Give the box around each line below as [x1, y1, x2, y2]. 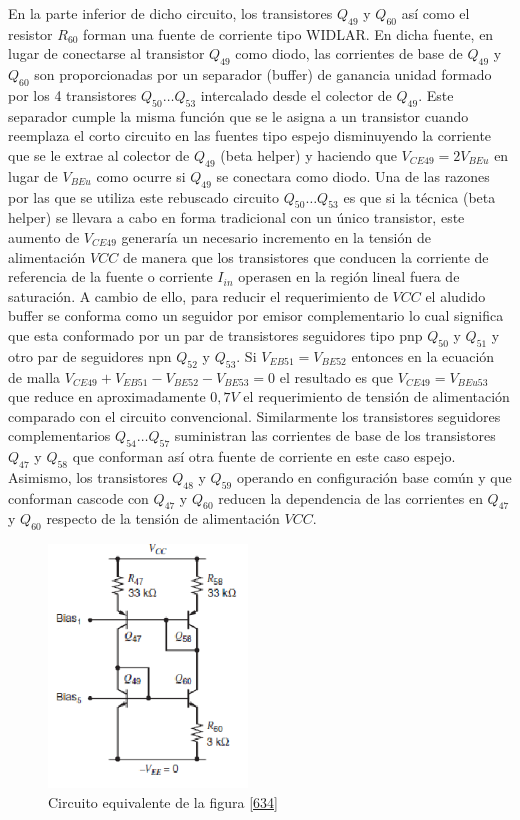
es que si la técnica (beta [343, 186, 496, 207]
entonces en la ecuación [351, 345, 495, 366]
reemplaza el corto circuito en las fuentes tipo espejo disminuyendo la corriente [8, 125, 492, 146]
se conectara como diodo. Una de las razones [216, 165, 490, 186]
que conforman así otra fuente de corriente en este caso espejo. [72, 446, 456, 467]
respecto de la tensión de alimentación [46, 508, 280, 529]
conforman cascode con [8, 487, 149, 508]
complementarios [8, 425, 111, 446]
